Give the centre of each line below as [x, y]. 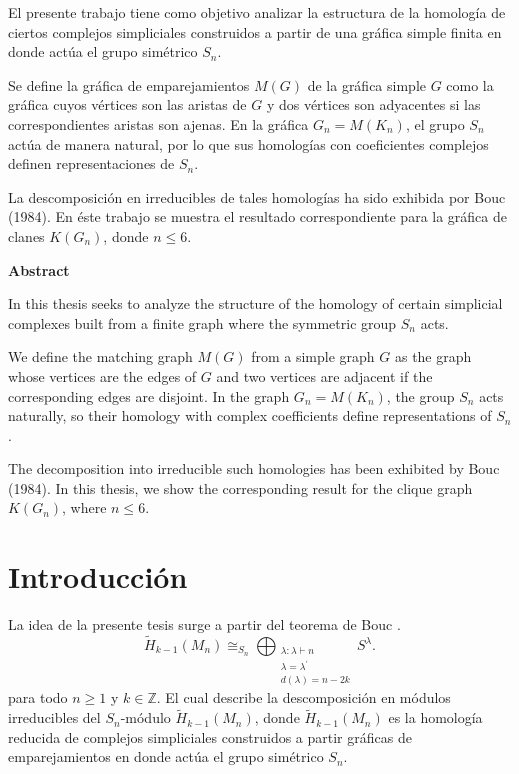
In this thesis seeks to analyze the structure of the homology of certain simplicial [255, 303]
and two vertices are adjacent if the [324, 375]
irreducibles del [54, 717]
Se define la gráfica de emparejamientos [129, 84]
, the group [420, 395]
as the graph [433, 356]
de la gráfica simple [366, 84]
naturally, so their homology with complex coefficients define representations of [250, 415]
